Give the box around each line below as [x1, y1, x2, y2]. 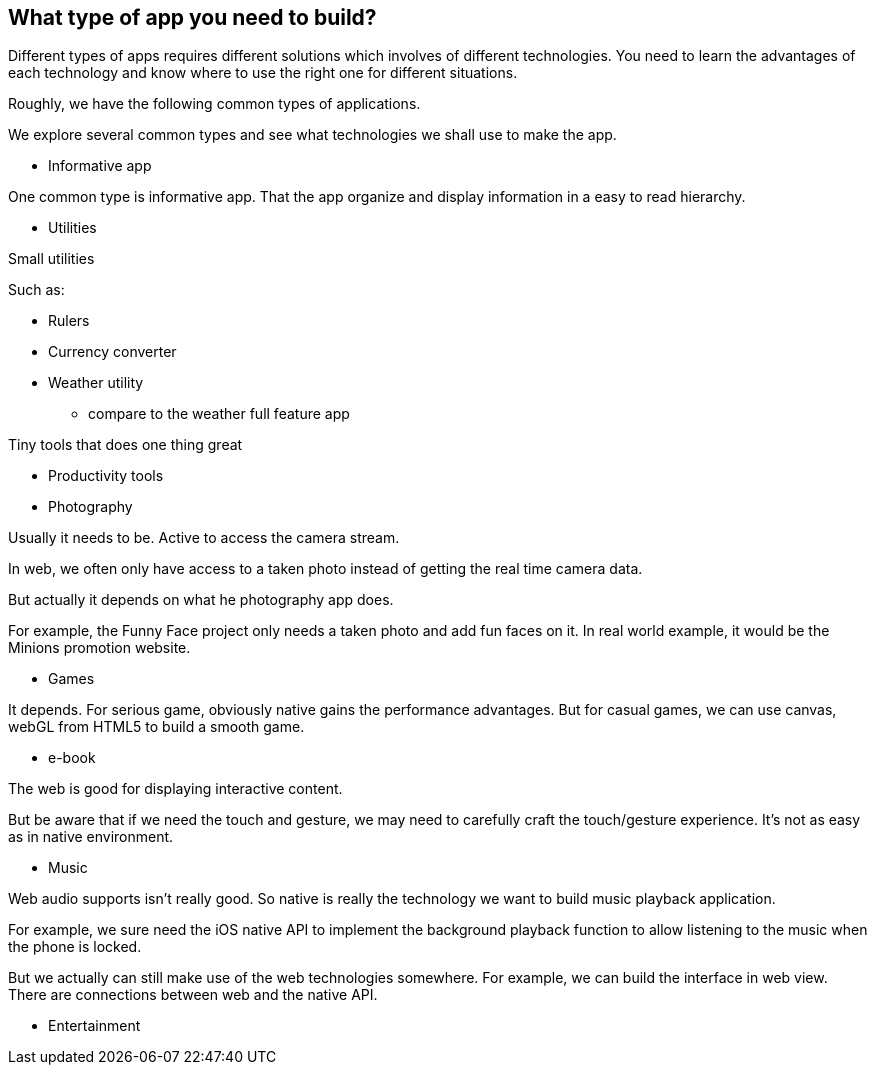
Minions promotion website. [8, 639, 191, 657]
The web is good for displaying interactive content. [8, 780, 343, 798]
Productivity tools [48, 467, 164, 485]
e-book [48, 749, 96, 767]
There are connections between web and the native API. [8, 986, 378, 1004]
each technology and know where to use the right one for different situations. [8, 64, 518, 82]
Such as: [8, 281, 65, 299]
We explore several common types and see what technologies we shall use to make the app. [8, 126, 617, 144]
